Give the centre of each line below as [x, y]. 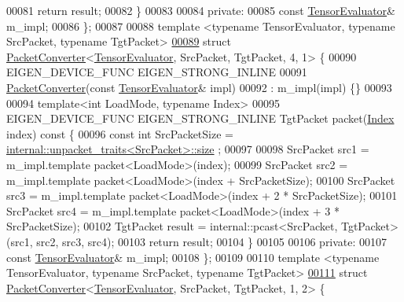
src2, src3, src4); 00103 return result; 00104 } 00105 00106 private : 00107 [212, 241]
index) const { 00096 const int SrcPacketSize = [120, 133]
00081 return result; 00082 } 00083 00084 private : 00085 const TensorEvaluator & [201, 10]
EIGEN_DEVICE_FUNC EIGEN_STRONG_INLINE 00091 [157, 72]
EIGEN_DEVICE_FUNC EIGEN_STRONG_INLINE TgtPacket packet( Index [200, 118]
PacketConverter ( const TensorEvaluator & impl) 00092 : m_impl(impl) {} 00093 [199, 87]
